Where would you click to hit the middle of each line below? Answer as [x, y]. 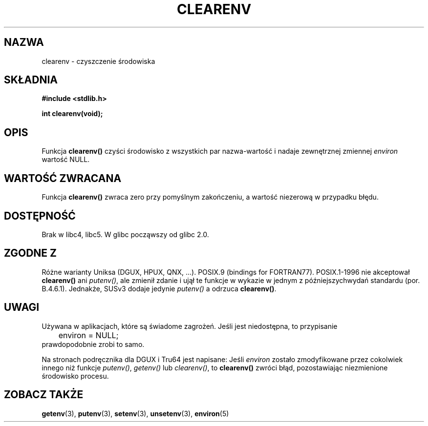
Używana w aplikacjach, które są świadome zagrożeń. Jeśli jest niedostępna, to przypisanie [190, 326]
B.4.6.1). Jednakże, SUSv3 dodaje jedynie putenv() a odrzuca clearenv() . [159, 288]
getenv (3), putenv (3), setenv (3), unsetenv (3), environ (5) [135, 413]
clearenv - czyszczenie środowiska [98, 61]
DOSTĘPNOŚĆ [40, 216]
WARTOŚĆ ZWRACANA [63, 178]
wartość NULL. [66, 160]
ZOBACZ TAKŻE [44, 395]
